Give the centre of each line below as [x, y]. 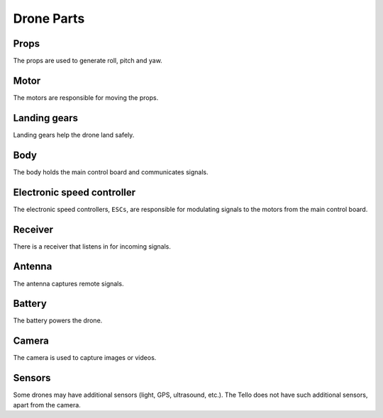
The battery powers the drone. [58, 321]
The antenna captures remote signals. [68, 283]
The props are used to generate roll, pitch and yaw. [88, 61]
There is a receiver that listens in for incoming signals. [92, 246]
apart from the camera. [47, 405]
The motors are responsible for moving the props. [86, 97]
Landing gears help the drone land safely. [74, 135]
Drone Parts [49, 18]
